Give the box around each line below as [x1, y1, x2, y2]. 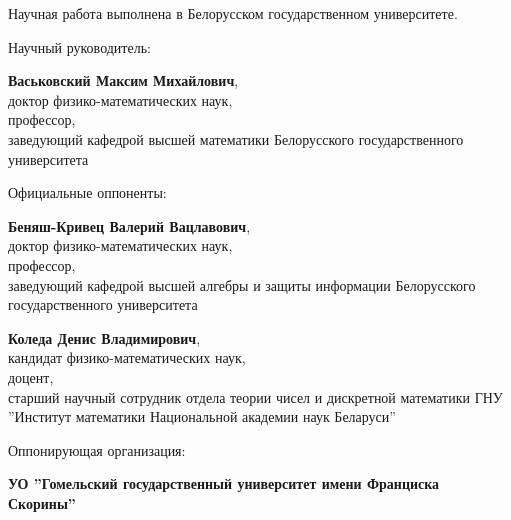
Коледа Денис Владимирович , [8, 327, 201, 348]
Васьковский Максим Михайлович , [8, 70, 239, 91]
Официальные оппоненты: [8, 182, 167, 203]
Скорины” [8, 492, 76, 513]
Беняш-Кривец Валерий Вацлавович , [8, 215, 251, 236]
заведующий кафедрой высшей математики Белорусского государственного [8, 128, 464, 149]
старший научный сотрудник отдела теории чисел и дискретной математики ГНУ [8, 386, 503, 407]
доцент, [8, 366, 54, 387]
